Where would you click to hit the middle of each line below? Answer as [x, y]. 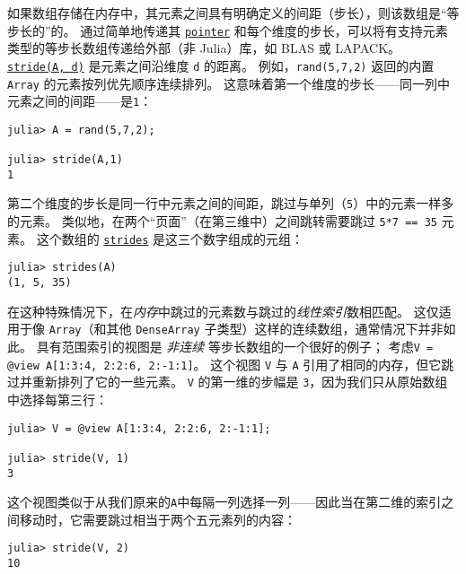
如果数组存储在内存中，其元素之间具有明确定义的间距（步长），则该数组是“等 [233, 13]
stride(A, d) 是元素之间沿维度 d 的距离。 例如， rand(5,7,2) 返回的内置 [221, 65]
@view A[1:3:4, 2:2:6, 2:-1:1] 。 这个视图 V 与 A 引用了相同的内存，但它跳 [231, 364]
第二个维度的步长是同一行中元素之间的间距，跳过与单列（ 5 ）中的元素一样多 [231, 203]
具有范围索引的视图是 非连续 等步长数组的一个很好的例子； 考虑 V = [235, 346]
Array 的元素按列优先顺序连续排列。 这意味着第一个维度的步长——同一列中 [229, 83]
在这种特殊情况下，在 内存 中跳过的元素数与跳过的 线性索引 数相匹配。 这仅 [223, 311]
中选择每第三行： [57, 399]
